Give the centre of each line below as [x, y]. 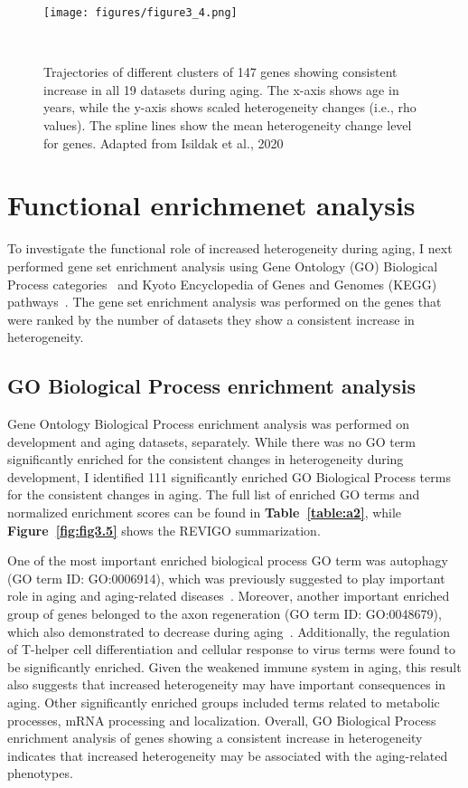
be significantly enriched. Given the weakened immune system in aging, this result [234, 666]
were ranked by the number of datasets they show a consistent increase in [211, 319]
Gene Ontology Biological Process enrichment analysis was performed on [209, 424]
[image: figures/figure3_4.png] [140, 13]
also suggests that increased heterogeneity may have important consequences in [227, 684]
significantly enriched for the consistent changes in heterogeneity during [206, 459]
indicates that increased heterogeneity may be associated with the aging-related [228, 755]
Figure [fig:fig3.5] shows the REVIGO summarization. [164, 530]
